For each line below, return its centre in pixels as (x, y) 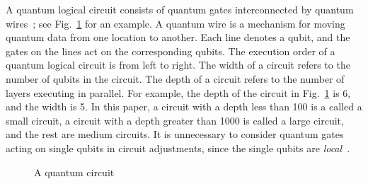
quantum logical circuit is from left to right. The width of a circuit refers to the (178, 65)
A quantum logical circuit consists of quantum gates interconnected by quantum (180, 9)
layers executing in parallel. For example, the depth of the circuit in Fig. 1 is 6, (178, 92)
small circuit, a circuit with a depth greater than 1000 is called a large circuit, (175, 120)
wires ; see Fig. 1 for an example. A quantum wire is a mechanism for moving (176, 23)
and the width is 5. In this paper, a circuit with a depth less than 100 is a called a (184, 107)
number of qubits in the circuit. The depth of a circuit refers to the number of (175, 78)
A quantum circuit (74, 172)
